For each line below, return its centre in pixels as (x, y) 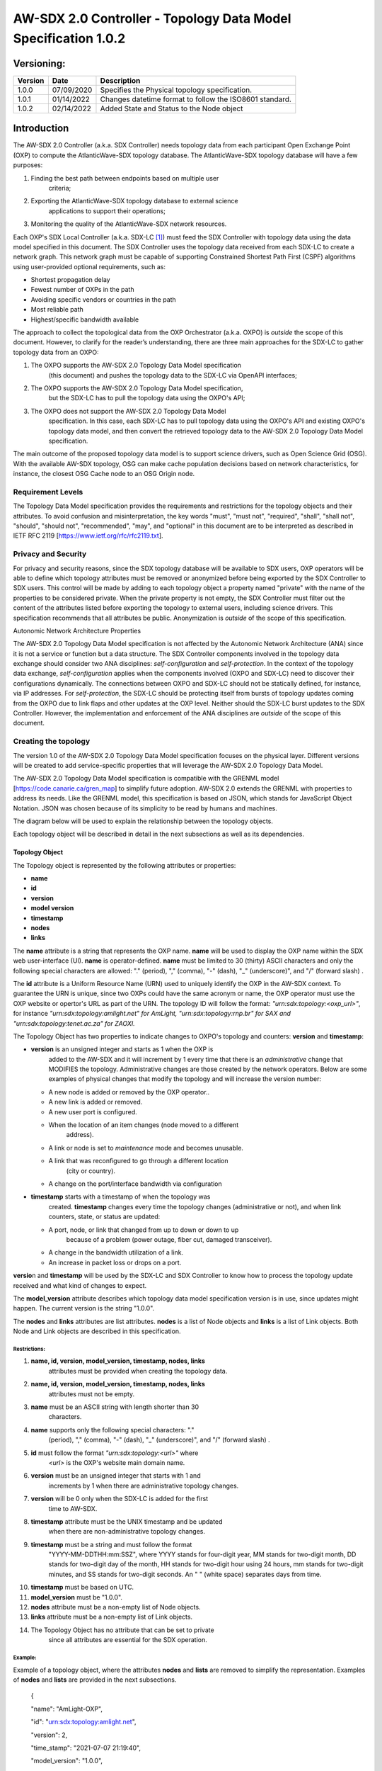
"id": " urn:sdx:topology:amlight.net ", (84, 1722)
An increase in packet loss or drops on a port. (115, 1262)
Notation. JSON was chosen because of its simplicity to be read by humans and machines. (145, 808)
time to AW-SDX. (73, 1508)
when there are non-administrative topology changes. (127, 1532)
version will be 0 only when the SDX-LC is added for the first (120, 1499)
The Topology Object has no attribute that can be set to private (123, 1630)
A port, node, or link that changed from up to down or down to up (144, 1230)
